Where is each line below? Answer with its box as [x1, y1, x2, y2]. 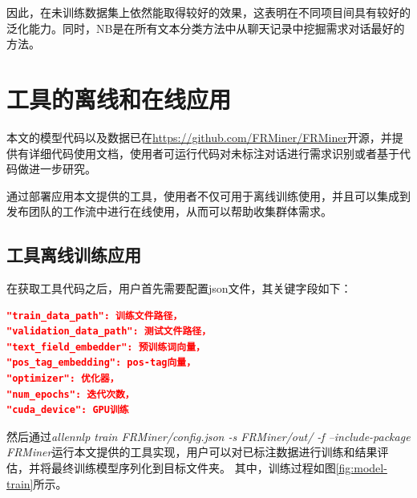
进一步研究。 [28, 160, 96, 177]
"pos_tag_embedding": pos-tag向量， [6, 357, 196, 369]
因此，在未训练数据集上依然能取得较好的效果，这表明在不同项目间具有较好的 [6, 4, 411, 20]
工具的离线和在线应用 [6, 82, 232, 115]
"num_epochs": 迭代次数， [6, 388, 135, 400]
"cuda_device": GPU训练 [6, 404, 129, 416]
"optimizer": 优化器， [6, 373, 119, 385]
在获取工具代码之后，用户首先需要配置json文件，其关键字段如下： [6, 280, 352, 297]
